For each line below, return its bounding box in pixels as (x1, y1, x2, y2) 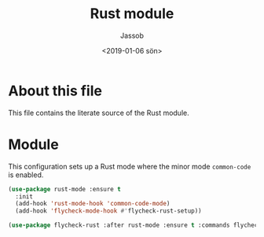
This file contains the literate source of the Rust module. (8, 108, 190, 117)
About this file (8, 82, 102, 99)
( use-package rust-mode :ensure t (8, 185, 122, 193)
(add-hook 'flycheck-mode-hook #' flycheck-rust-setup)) (15, 207, 202, 215)
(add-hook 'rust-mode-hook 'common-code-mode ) (15, 200, 170, 208)
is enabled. (8, 170, 44, 180)
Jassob (120, 31, 144, 40)
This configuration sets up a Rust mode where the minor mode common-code (8, 161, 251, 171)
